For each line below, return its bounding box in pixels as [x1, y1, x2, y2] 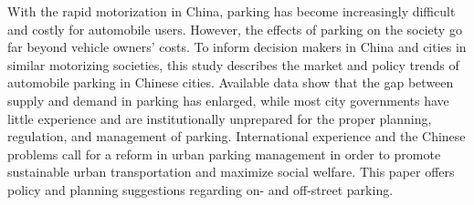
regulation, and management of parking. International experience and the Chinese [7, 127, 466, 146]
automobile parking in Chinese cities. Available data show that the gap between [7, 73, 454, 92]
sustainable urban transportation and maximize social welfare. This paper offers [7, 162, 455, 181]
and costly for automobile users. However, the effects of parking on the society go [7, 19, 462, 38]
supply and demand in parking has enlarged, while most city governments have [7, 90, 449, 109]
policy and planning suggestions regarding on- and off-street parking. [7, 179, 394, 199]
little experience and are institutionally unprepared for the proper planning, [7, 108, 432, 128]
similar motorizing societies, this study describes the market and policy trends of [7, 55, 459, 74]
